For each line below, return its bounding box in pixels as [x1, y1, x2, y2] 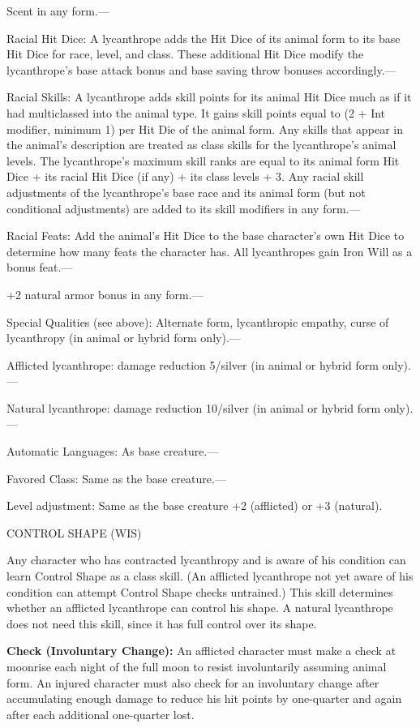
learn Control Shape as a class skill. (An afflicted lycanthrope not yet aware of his [6, 567, 414, 585]
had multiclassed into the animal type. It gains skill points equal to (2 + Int [6, 104, 386, 121]
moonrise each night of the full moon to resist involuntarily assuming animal [6, 658, 387, 674]
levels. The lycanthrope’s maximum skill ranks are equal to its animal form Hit [6, 152, 400, 169]
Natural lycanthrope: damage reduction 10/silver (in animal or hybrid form [6, 399, 381, 416]
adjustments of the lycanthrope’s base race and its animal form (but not [6, 183, 366, 200]
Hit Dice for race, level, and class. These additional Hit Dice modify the [6, 45, 364, 62]
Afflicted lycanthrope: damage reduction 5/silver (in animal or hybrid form [6, 356, 379, 373]
